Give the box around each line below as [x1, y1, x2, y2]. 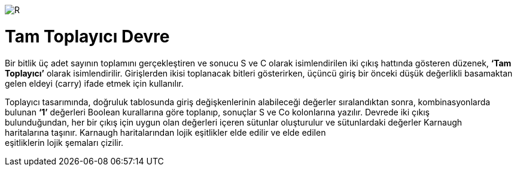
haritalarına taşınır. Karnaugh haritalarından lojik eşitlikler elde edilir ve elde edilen [5, 127, 326, 138]
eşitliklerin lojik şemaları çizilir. [5, 137, 124, 148]
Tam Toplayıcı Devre [5, 26, 170, 47]
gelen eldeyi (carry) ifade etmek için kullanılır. [5, 78, 184, 88]
